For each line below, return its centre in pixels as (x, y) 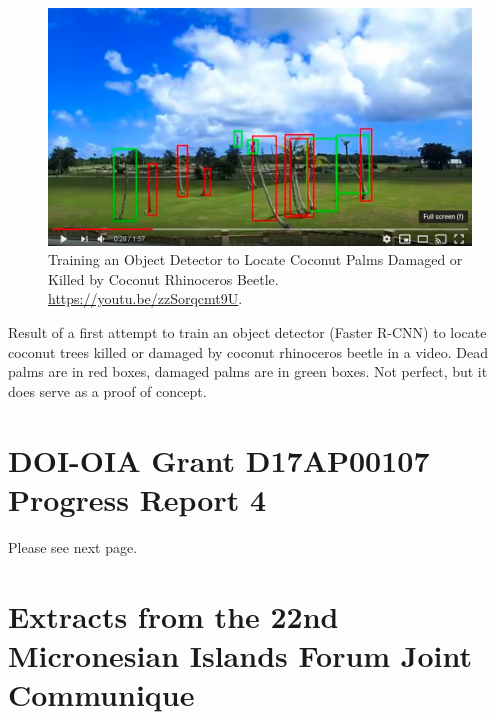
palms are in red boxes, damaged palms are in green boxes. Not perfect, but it (248, 371)
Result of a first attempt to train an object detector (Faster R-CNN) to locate (247, 332)
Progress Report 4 (137, 498)
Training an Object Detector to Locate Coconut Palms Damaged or (255, 259)
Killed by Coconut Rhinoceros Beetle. (163, 278)
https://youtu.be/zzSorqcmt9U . (145, 298)
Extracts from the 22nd (173, 615)
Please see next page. (73, 546)
